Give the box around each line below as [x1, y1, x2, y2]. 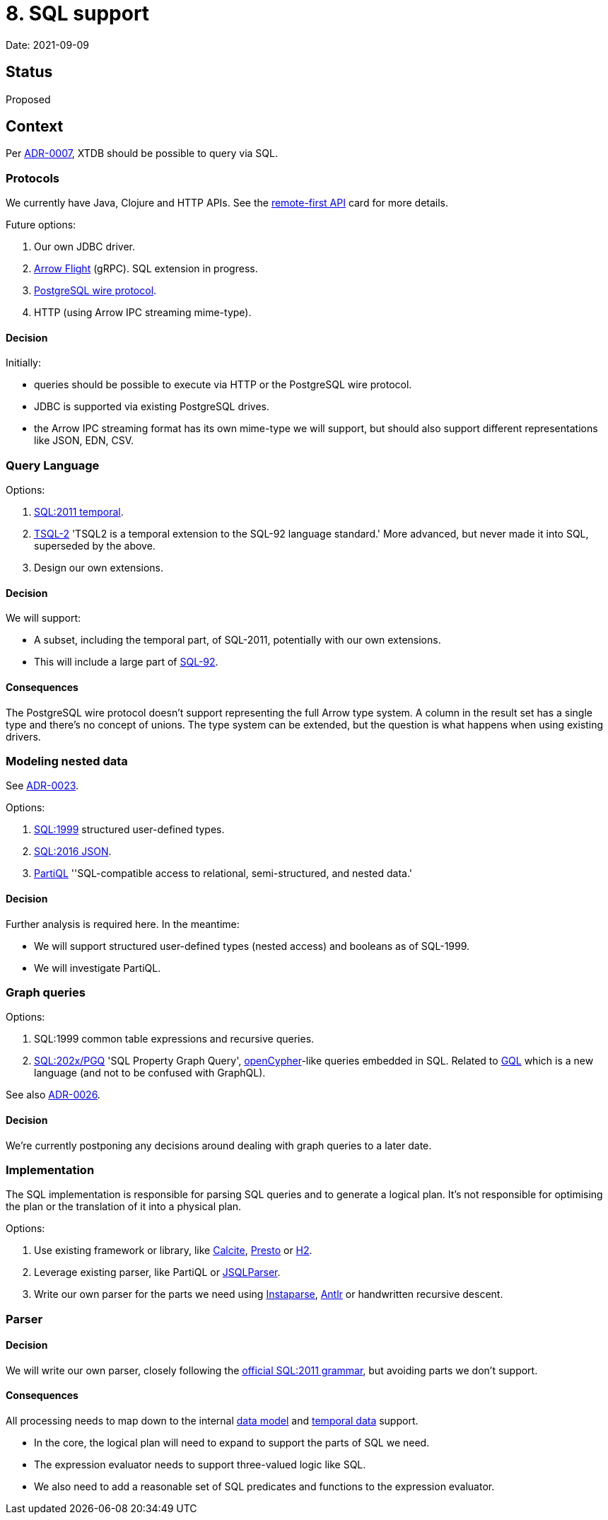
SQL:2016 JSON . [34, 845, 112, 858]
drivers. [6, 730, 41, 743]
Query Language [6, 458, 100, 472]
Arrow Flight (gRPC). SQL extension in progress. [34, 262, 258, 275]
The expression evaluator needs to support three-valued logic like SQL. [34, 1458, 366, 1471]
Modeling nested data [6, 753, 128, 768]
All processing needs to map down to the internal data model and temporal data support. [6, 1415, 419, 1427]
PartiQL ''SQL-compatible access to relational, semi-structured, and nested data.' [34, 867, 413, 880]
